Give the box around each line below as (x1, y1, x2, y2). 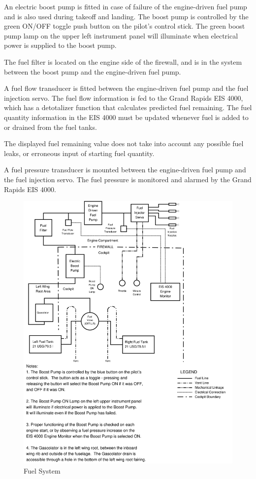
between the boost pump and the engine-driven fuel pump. (4, 66, 181, 77)
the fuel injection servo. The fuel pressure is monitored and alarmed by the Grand (4, 174, 252, 184)
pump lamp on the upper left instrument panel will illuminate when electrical (4, 30, 238, 40)
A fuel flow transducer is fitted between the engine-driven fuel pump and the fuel (4, 83, 249, 93)
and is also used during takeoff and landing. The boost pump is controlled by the (4, 11, 249, 21)
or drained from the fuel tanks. (4, 121, 97, 132)
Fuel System (24, 465, 61, 476)
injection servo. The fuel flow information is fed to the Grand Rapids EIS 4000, (4, 92, 243, 103)
